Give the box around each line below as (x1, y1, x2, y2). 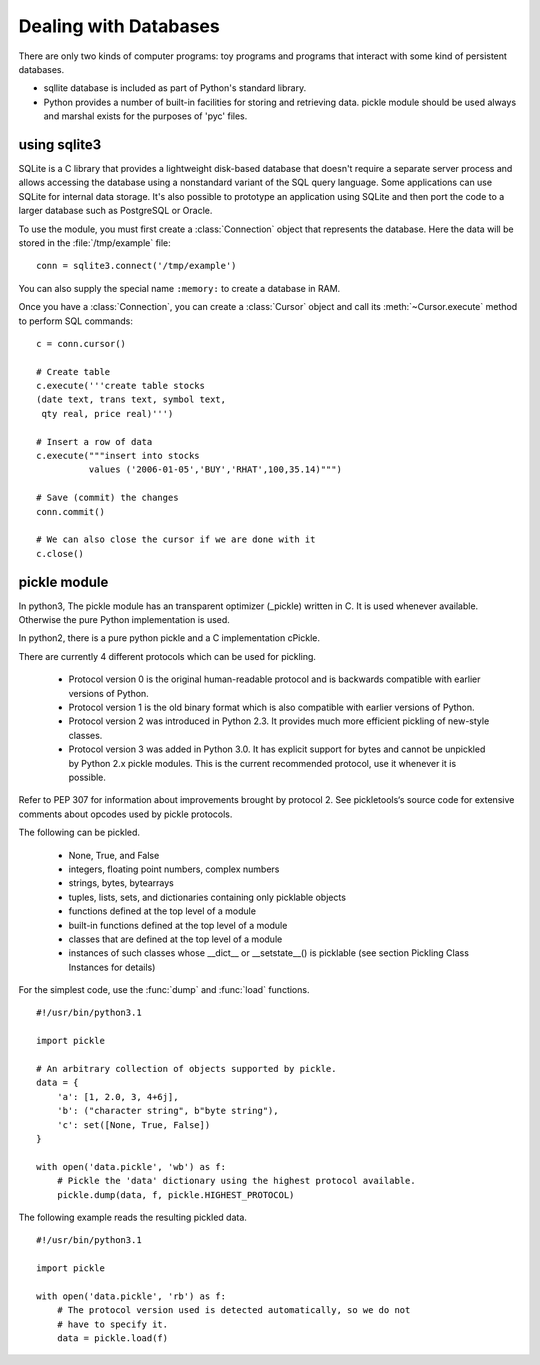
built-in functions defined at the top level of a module (68, 919, 288, 931)
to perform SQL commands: (18, 315, 134, 327)
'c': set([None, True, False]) (56, 1119, 211, 1130)
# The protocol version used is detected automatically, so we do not (56, 1305, 411, 1316)
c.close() (36, 548, 84, 559)
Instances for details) (68, 961, 156, 973)
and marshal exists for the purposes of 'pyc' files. (43, 110, 248, 122)
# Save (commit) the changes (36, 492, 179, 504)
